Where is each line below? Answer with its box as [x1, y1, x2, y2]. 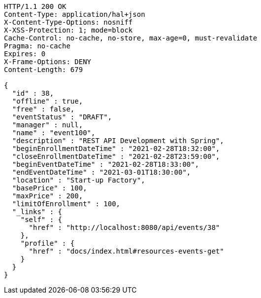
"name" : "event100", [12, 129, 96, 137]
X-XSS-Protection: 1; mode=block [4, 26, 133, 34]
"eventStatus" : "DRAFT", [12, 113, 112, 121]
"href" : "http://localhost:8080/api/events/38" [29, 223, 220, 231]
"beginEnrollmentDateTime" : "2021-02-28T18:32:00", [12, 145, 220, 152]
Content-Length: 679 [4, 66, 83, 74]
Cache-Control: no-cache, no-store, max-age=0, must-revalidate [4, 34, 258, 42]
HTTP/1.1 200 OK [4, 2, 66, 10]
